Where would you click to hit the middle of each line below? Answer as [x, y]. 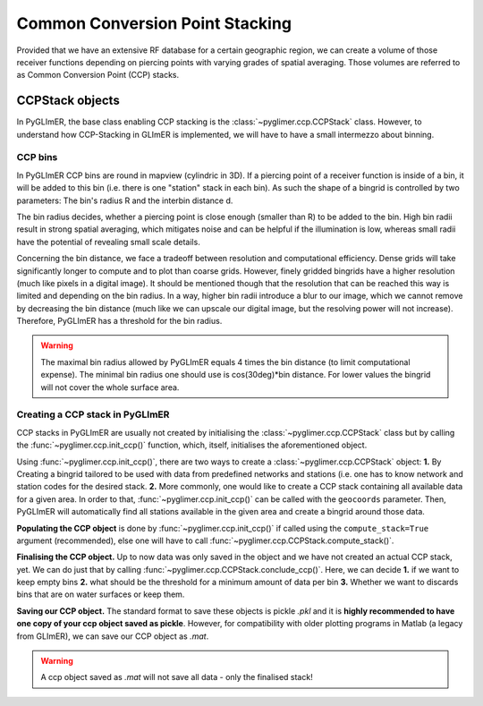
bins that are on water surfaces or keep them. [101, 594]
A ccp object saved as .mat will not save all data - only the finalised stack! [177, 677]
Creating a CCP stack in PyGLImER [93, 414]
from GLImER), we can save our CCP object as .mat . [113, 636]
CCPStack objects [68, 101]
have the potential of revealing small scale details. [108, 242]
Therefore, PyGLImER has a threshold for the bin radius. [119, 321]
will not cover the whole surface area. [110, 387]
